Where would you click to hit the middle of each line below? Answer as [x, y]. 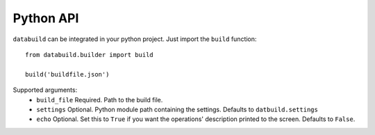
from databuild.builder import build [90, 55]
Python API [46, 18]
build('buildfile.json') [67, 74]
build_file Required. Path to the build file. [100, 100]
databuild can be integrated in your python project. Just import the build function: [135, 39]
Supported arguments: [45, 90]
